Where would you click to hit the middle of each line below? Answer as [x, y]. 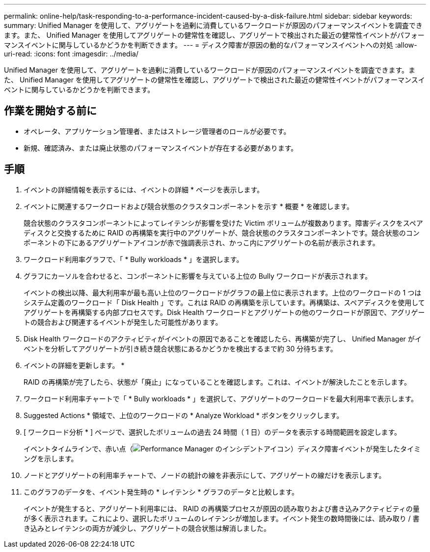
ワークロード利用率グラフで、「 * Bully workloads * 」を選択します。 [134, 259]
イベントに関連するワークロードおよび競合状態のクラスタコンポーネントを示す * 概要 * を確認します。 [189, 206]
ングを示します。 [51, 458]
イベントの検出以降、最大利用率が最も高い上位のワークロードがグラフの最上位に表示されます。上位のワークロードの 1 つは [223, 292]
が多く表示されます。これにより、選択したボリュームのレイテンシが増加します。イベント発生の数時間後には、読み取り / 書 [222, 518]
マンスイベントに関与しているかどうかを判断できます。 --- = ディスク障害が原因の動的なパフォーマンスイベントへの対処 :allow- [211, 45]
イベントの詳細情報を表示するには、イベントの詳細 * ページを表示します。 [144, 189]
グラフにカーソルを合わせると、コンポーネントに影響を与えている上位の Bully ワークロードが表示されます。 [198, 276]
